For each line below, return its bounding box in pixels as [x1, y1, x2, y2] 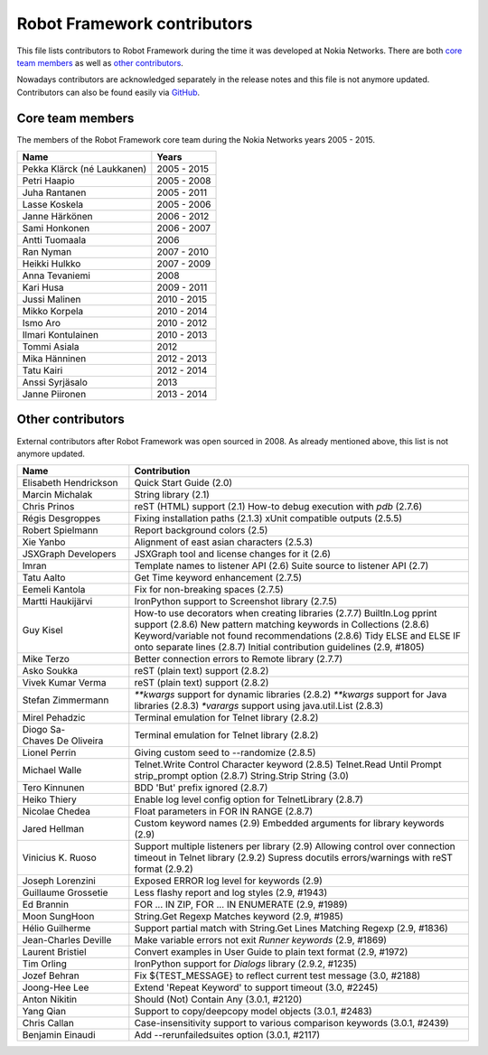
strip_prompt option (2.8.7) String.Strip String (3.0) [134, 770, 350, 782]
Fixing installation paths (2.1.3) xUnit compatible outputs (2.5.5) [134, 512, 402, 525]
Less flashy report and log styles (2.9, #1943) [134, 886, 328, 899]
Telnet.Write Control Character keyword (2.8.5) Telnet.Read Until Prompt [134, 759, 442, 771]
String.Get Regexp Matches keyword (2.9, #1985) [134, 910, 343, 923]
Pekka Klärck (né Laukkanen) [22, 163, 147, 175]
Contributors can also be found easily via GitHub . [16, 87, 201, 98]
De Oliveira [56, 734, 104, 747]
